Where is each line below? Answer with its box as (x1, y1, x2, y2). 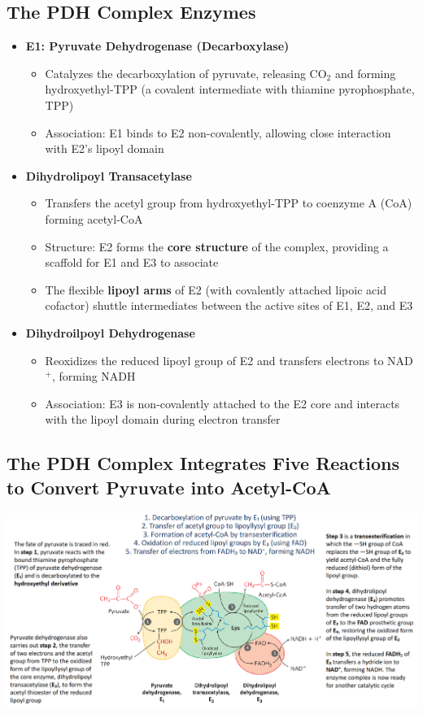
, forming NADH (52, 368, 136, 385)
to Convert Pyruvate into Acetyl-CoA (7, 474, 331, 499)
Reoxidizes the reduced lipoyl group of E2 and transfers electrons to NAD (45, 351, 413, 368)
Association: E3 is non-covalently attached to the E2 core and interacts (45, 394, 400, 411)
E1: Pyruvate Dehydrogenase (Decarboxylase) (25, 37, 290, 54)
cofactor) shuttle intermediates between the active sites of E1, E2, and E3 (45, 297, 413, 314)
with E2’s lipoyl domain (45, 140, 164, 157)
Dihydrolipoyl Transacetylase (25, 167, 192, 184)
